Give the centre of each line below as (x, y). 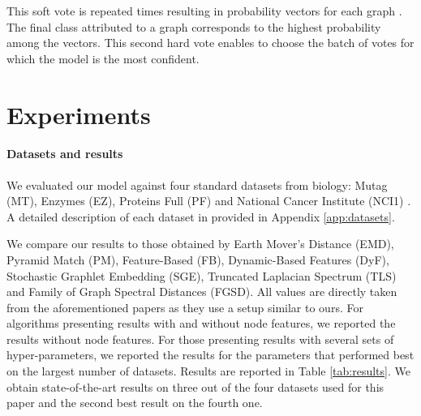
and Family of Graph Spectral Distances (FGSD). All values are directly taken (202, 292)
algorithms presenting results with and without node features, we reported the (201, 323)
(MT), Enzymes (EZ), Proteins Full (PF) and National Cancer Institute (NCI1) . (209, 201)
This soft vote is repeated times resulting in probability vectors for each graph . (204, 11)
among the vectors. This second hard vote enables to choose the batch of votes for (210, 43)
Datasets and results (65, 154)
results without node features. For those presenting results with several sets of (200, 339)
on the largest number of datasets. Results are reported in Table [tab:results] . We (208, 371)
